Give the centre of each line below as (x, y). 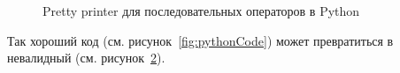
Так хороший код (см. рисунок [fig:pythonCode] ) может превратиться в (200, 40)
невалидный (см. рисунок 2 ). (86, 58)
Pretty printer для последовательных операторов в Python (201, 11)
